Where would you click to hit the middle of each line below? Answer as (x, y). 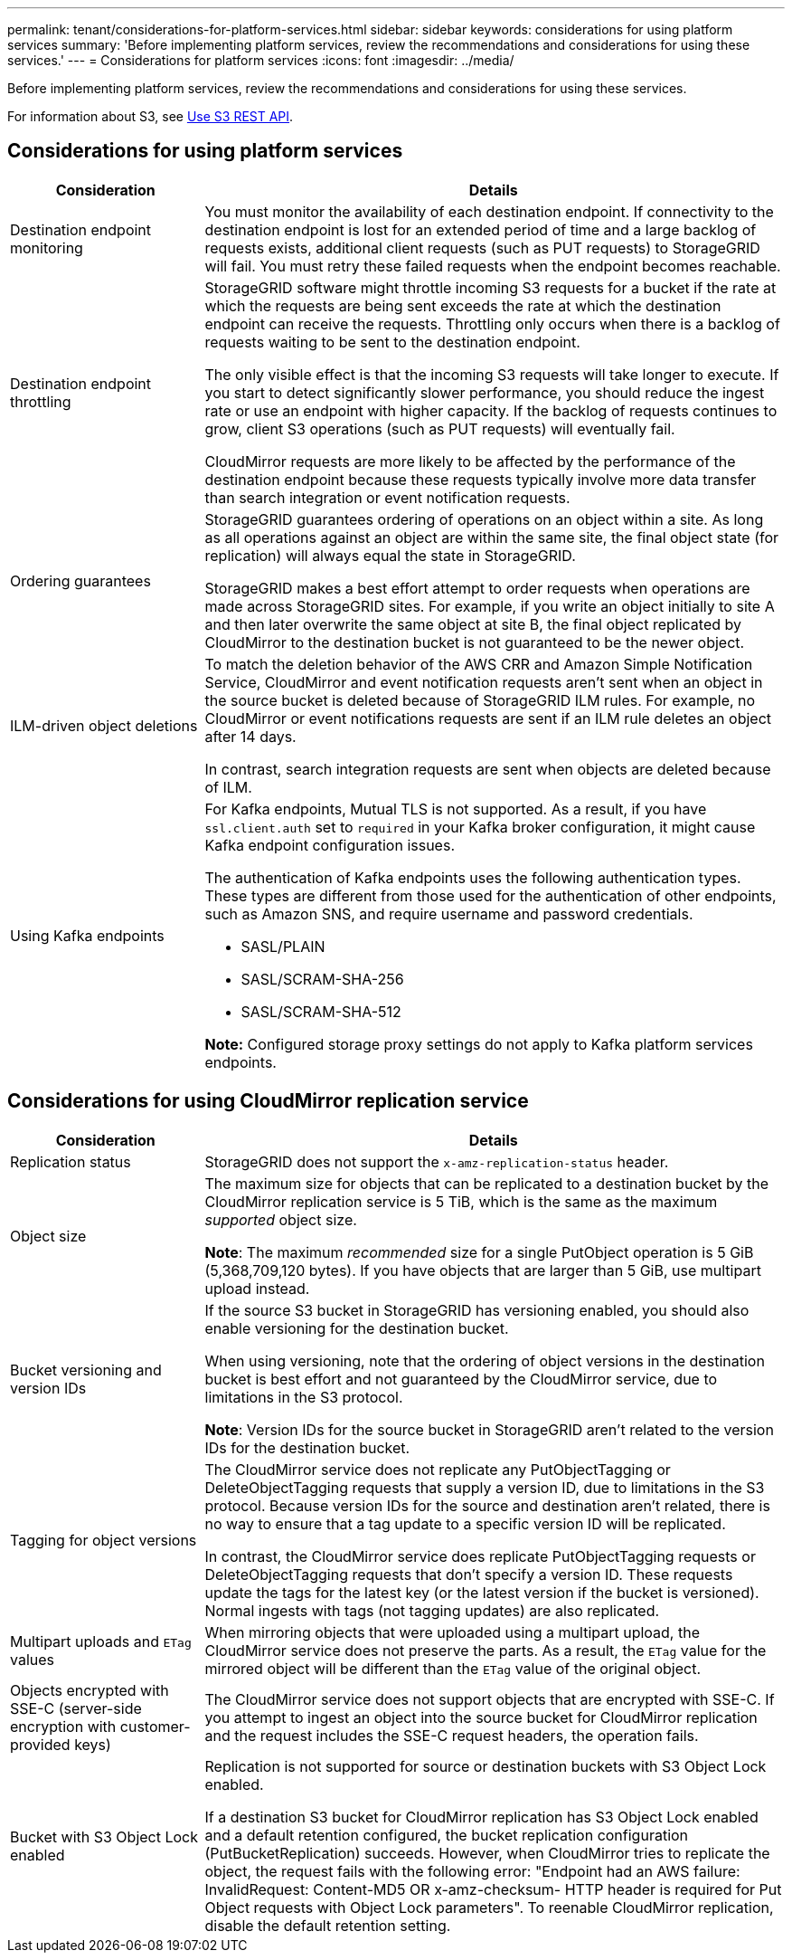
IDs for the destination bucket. (307, 1447)
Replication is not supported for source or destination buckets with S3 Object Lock (486, 1766)
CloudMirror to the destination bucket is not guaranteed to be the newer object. (475, 642)
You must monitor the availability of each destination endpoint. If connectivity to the (489, 211)
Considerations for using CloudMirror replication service (268, 1101)
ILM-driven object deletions (104, 725)
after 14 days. (250, 736)
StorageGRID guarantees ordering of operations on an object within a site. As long (484, 519)
